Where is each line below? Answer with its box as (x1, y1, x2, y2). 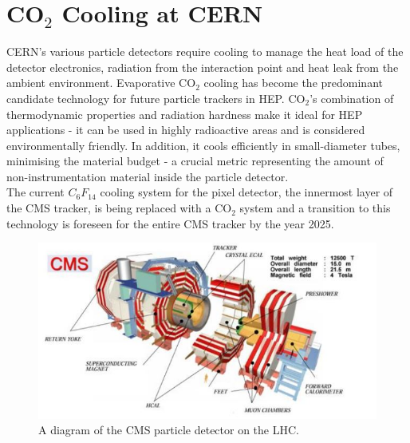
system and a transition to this (239, 200, 391, 216)
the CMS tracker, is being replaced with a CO (6, 200, 232, 216)
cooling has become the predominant (203, 74, 383, 91)
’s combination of (309, 89, 394, 106)
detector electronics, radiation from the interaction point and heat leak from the (6, 58, 399, 75)
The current (6, 184, 65, 200)
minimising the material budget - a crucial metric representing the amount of (6, 152, 384, 169)
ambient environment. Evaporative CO (6, 74, 196, 91)
